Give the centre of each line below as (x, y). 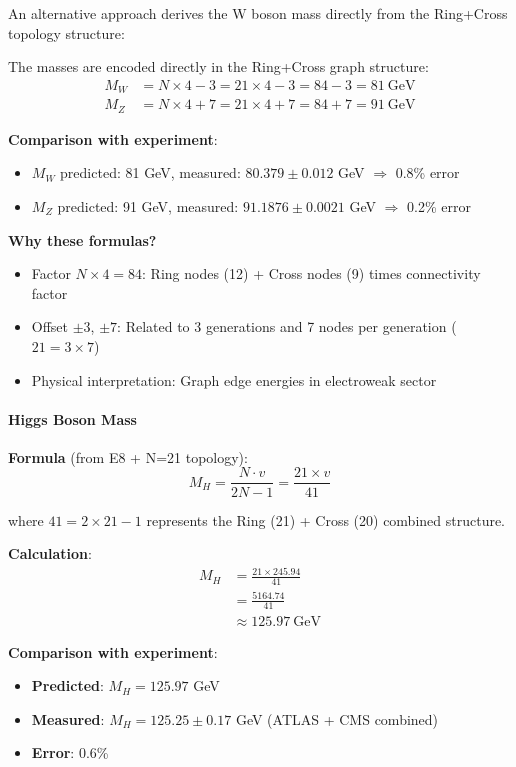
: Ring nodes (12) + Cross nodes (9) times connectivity (311, 273)
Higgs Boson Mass (72, 418)
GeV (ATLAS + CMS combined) (337, 718)
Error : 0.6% (70, 752)
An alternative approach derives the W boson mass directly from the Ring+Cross (258, 13)
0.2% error (439, 205)
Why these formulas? (82, 239)
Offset (50, 326)
